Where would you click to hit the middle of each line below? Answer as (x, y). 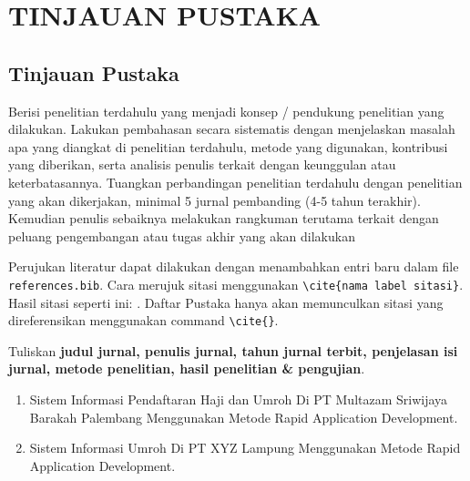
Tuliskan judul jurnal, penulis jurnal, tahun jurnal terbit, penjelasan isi (233, 350)
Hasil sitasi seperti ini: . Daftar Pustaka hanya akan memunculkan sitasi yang (226, 302)
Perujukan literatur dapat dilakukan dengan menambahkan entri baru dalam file (234, 266)
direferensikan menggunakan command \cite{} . (143, 320)
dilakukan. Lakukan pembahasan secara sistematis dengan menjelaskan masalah (232, 129)
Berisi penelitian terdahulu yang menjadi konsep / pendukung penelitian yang (226, 111)
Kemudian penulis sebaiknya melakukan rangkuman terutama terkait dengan (224, 218)
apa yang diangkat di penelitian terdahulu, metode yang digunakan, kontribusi (228, 146)
